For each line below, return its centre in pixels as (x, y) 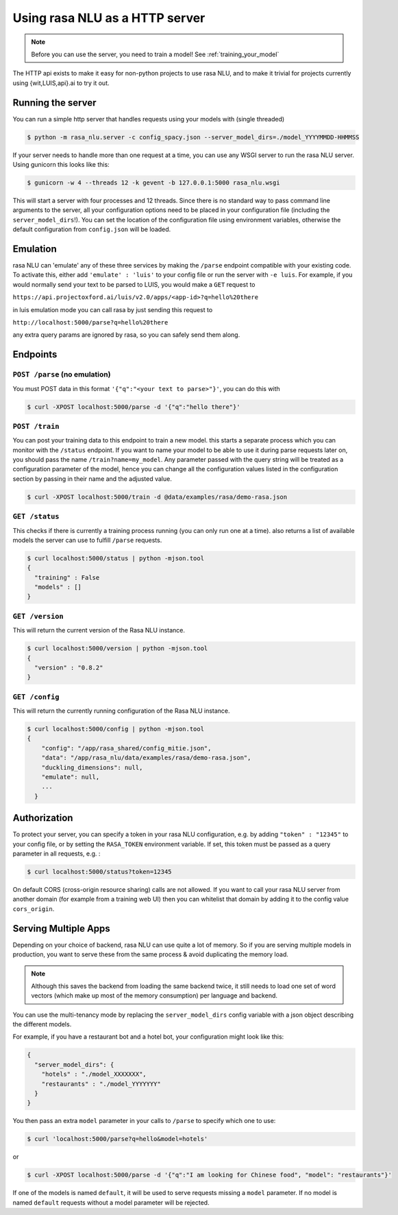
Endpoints (35, 354)
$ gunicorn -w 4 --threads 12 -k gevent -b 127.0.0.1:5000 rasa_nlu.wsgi (153, 182)
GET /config (36, 697)
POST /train (36, 426)
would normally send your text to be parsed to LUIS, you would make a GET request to (134, 284)
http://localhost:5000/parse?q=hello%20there (90, 322)
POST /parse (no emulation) (62, 375)
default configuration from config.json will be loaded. (92, 229)
